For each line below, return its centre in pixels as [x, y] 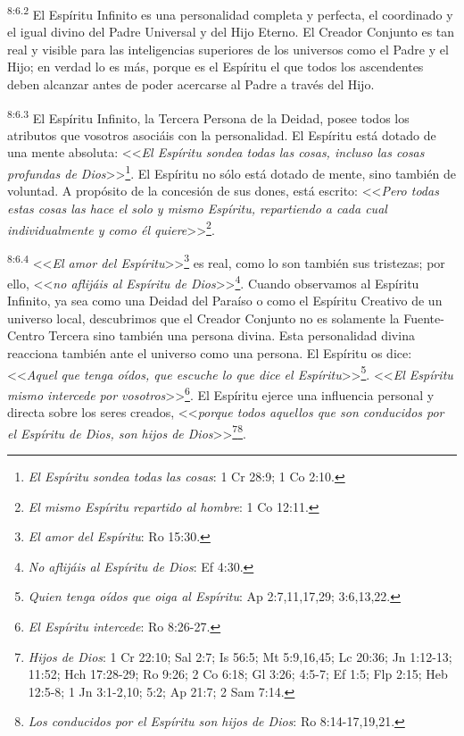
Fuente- [424, 318]
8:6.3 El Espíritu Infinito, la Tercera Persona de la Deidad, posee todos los [208, 116]
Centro [26, 335]
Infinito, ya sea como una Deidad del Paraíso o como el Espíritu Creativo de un [225, 301]
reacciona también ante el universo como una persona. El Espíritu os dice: [210, 353]
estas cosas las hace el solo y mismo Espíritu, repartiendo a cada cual [197, 208]
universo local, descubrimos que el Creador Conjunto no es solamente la [203, 318]
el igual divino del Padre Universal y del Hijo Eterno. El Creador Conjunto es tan [231, 32]
